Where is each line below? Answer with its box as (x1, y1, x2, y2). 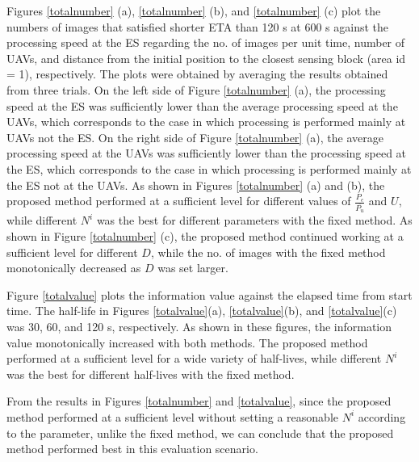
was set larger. (157, 259, 228, 276)
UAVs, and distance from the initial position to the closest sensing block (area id (6, 49, 406, 66)
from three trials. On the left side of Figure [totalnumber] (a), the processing (6, 81, 386, 98)
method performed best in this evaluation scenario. (6, 440, 258, 457)
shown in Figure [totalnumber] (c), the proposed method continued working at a (6, 228, 404, 244)
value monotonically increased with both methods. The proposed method (6, 334, 368, 351)
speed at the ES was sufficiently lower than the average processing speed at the (6, 97, 398, 114)
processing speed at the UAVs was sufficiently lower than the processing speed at (6, 145, 407, 162)
